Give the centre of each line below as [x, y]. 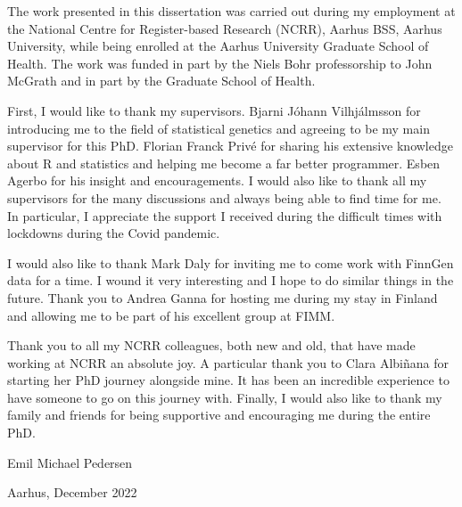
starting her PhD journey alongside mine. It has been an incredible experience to [228, 380]
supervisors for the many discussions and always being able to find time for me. [224, 197]
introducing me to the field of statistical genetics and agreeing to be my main [219, 128]
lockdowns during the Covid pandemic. [114, 233]
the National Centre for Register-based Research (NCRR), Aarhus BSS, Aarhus [225, 28]
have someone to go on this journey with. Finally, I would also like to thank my [225, 397]
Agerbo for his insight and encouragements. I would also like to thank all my [217, 180]
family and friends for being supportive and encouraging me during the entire [219, 415]
